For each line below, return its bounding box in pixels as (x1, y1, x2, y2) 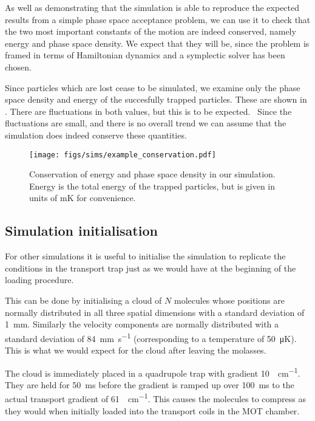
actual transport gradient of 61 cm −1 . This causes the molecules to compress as (5, 391, 306, 405)
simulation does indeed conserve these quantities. (5, 128, 187, 141)
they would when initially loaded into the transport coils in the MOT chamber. (5, 404, 300, 417)
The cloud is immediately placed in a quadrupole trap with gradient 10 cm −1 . (5, 365, 300, 379)
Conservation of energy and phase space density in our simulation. (29, 168, 276, 180)
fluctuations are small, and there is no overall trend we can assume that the (5, 117, 286, 129)
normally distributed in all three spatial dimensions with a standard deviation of (5, 306, 305, 318)
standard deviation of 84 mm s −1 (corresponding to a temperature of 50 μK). (5, 330, 297, 344)
